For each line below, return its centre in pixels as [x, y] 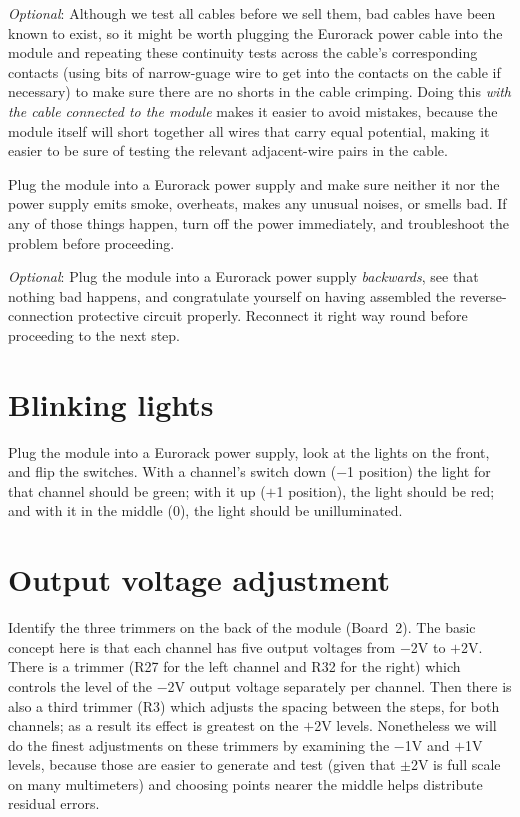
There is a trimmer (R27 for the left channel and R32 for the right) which [234, 666]
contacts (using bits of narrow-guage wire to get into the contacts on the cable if [254, 71]
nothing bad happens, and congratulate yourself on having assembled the [232, 295]
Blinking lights [111, 403]
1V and [427, 744]
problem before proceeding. [91, 242]
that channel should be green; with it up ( [137, 490]
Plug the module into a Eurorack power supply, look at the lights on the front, [249, 451]
